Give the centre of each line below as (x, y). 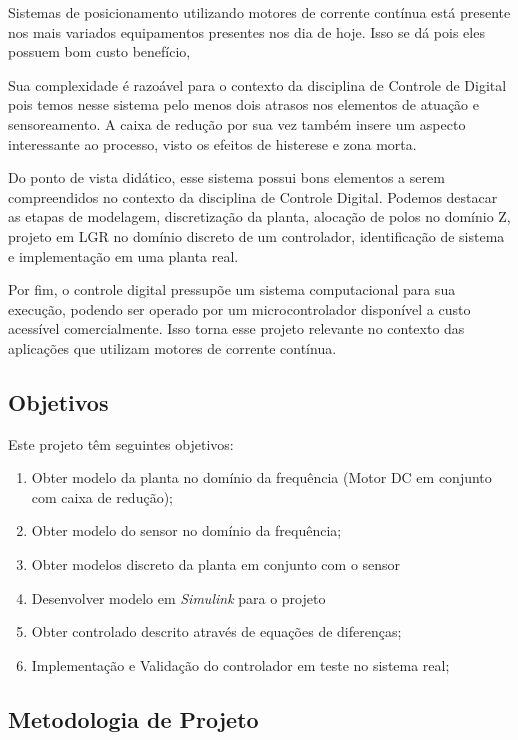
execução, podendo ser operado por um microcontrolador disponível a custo (239, 308)
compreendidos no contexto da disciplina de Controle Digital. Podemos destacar (253, 196)
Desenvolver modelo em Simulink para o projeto (178, 597)
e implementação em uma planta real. (123, 255)
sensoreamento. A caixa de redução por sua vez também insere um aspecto (237, 123)
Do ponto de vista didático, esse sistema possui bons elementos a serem (226, 177)
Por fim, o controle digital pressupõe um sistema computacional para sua (232, 289)
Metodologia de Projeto (133, 718)
